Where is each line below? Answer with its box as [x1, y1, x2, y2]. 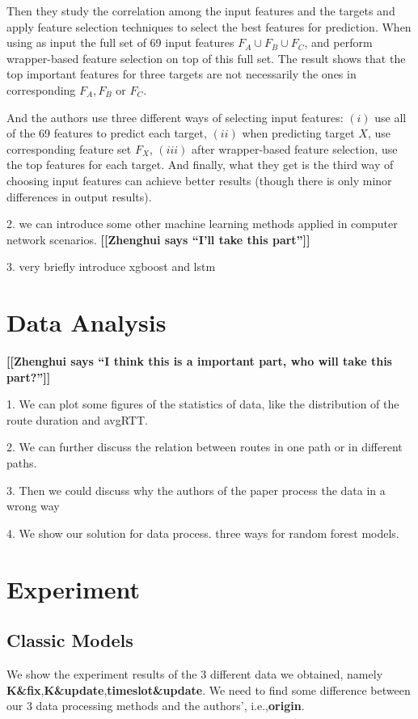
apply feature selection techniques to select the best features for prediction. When [6, 18, 412, 35]
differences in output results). [6, 188, 152, 205]
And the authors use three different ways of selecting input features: [6, 108, 344, 125]
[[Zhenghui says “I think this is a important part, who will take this [6, 353, 392, 370]
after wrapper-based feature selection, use [192, 140, 398, 157]
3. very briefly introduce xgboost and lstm [6, 258, 216, 275]
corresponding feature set [6, 140, 132, 157]
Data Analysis [6, 306, 167, 339]
